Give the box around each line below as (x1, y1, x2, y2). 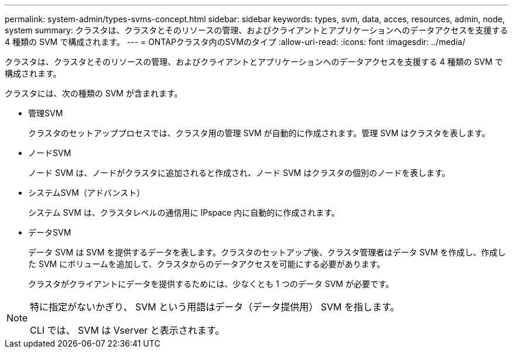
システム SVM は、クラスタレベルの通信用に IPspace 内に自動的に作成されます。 (28, 207, 340, 217)
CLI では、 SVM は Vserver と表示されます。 (30, 324, 225, 336)
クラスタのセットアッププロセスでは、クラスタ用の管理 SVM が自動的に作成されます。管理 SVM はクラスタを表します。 (28, 128, 490, 138)
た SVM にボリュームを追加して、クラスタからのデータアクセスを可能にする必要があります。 (28, 259, 385, 269)
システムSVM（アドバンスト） (28, 188, 145, 198)
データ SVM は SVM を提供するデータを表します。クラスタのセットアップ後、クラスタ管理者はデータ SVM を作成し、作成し (28, 247, 506, 257)
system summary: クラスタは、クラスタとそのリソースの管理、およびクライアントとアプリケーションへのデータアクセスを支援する (5, 25, 508, 35)
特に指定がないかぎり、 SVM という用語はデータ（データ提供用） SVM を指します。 (30, 301, 400, 313)
